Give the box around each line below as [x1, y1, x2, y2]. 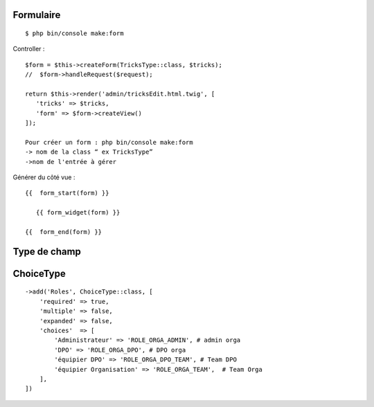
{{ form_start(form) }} [25, 189, 109, 197]
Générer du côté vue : [12, 173, 75, 181]
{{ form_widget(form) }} [35, 208, 121, 217]
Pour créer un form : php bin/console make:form [25, 138, 193, 146]
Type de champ [12, 246, 81, 257]
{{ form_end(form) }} [25, 228, 103, 236]
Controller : [12, 45, 45, 53]
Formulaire [12, 9, 61, 21]
